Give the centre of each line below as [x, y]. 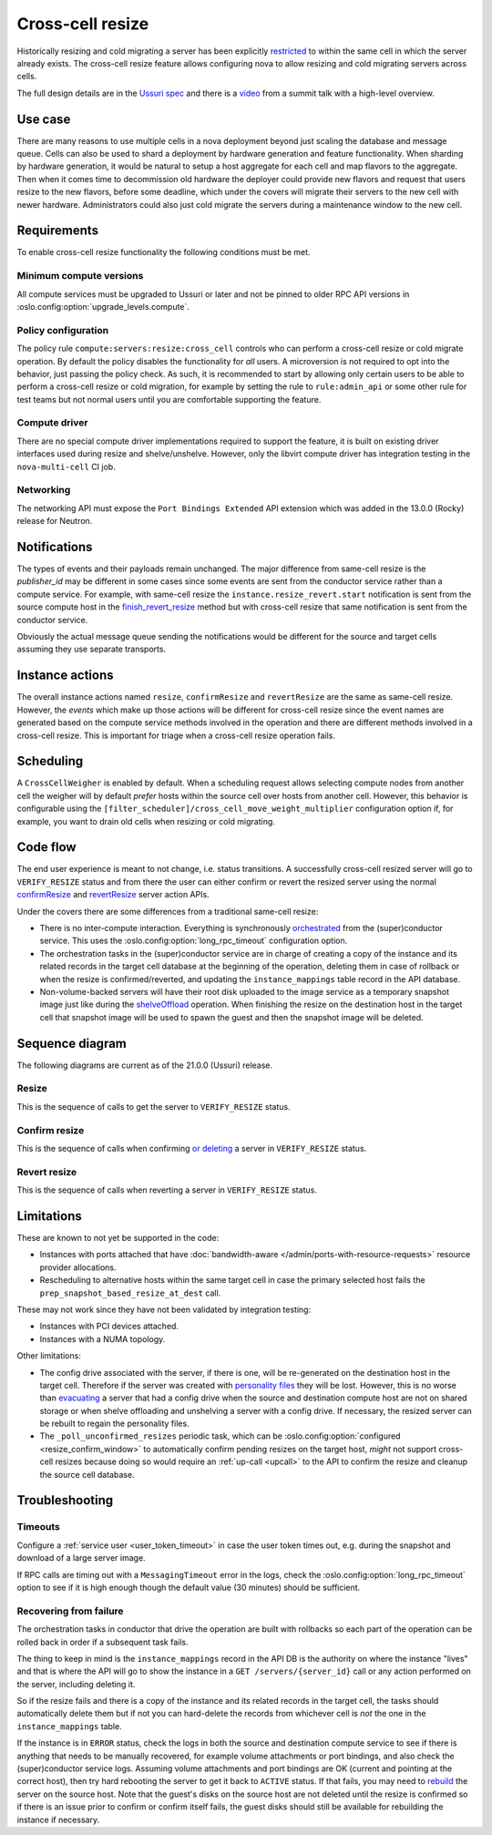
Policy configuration [63, 330]
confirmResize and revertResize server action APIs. [113, 895]
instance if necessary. [58, 1820]
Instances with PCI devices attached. [109, 1327]
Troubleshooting [65, 1500]
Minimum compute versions [80, 276]
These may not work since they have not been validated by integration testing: [164, 1309]
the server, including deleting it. [76, 1684]
